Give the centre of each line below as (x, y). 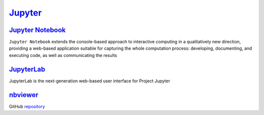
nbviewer (24, 95)
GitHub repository (27, 106)
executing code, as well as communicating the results (63, 55)
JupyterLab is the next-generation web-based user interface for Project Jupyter (90, 81)
